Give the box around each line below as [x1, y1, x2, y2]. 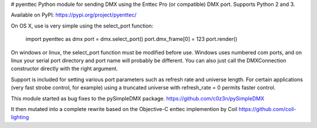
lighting [11, 114, 29, 121]
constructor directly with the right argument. [11, 65, 119, 72]
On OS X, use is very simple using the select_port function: [11, 22, 154, 29]
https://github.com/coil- [238, 105, 296, 112]
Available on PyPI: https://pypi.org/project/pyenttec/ [11, 12, 137, 19]
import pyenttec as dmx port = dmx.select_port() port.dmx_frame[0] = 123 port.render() [25, 36, 238, 43]
